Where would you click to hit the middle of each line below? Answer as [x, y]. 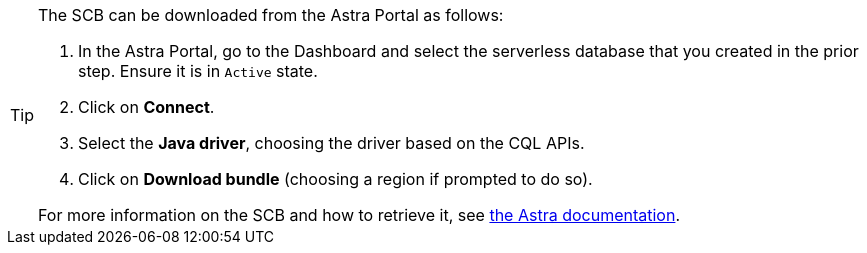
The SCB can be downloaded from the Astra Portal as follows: [271, 15]
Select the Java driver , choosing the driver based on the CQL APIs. [331, 143]
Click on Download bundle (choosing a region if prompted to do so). [335, 179]
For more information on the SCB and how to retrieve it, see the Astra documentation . [359, 215]
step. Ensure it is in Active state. [198, 71]
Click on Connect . [146, 107]
